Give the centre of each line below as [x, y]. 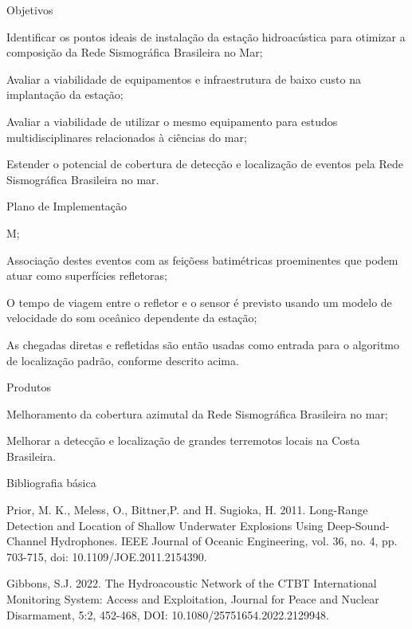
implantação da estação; [65, 94]
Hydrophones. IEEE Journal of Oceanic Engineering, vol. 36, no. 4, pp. [224, 541]
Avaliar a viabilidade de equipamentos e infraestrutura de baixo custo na [184, 79]
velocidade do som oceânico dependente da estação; [132, 318]
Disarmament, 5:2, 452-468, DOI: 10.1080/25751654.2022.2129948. [168, 614]
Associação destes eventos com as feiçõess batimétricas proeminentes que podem [202, 259]
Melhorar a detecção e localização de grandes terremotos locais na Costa [183, 440]
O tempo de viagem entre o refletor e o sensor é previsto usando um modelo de [199, 302]
